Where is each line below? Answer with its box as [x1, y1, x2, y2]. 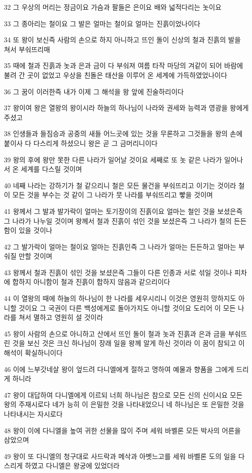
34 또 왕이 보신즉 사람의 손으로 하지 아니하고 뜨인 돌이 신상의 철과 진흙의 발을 [4, 35, 241, 45]
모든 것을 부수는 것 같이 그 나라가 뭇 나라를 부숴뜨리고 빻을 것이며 [12, 190, 213, 200]
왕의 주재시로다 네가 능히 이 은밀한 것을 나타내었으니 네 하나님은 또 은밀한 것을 [4, 399, 244, 409]
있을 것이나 [18, 225, 53, 235]
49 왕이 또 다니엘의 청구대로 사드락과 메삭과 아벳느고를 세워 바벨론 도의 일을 [4, 451, 236, 461]
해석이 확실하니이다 [4, 348, 63, 358]
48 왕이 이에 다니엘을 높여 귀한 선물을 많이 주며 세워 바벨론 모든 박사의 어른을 [4, 425, 241, 435]
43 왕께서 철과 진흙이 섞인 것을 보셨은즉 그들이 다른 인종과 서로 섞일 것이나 [4, 267, 233, 277]
